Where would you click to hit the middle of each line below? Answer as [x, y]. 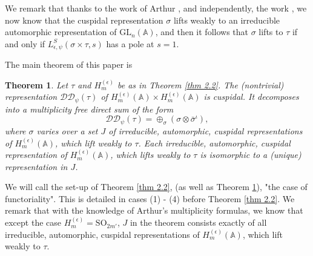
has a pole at [130, 43]
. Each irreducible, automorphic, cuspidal [214, 143]
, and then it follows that [202, 32]
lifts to [271, 32]
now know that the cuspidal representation [84, 20]
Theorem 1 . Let [37, 84]
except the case [33, 222]
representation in [36, 166]
